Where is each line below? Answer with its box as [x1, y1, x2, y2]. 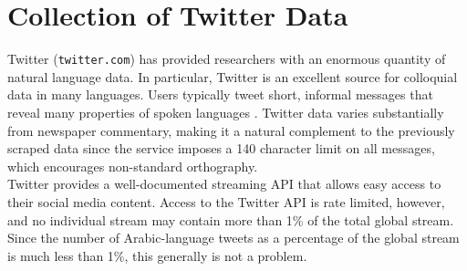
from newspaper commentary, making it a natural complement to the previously [7, 120, 455, 140]
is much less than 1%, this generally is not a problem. [7, 245, 307, 265]
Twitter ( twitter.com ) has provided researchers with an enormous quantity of [7, 49, 446, 68]
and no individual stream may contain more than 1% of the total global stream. [7, 210, 454, 229]
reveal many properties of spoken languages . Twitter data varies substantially [7, 102, 444, 121]
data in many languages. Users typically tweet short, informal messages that [7, 85, 433, 104]
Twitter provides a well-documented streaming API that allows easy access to [7, 174, 441, 193]
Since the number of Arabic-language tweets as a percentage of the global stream [7, 228, 460, 247]
